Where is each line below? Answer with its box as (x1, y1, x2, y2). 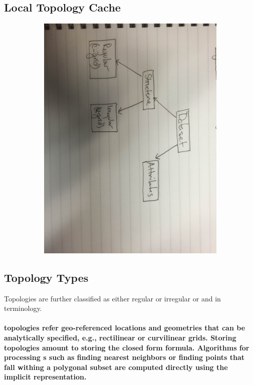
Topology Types (4, 269, 89, 285)
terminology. (4, 303, 42, 313)
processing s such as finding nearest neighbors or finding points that (4, 352, 245, 362)
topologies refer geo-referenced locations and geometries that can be (4, 322, 245, 333)
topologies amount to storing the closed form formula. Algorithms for (4, 342, 249, 352)
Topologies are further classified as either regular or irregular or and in (4, 293, 221, 303)
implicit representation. (4, 371, 87, 382)
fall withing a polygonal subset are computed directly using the (4, 361, 228, 372)
